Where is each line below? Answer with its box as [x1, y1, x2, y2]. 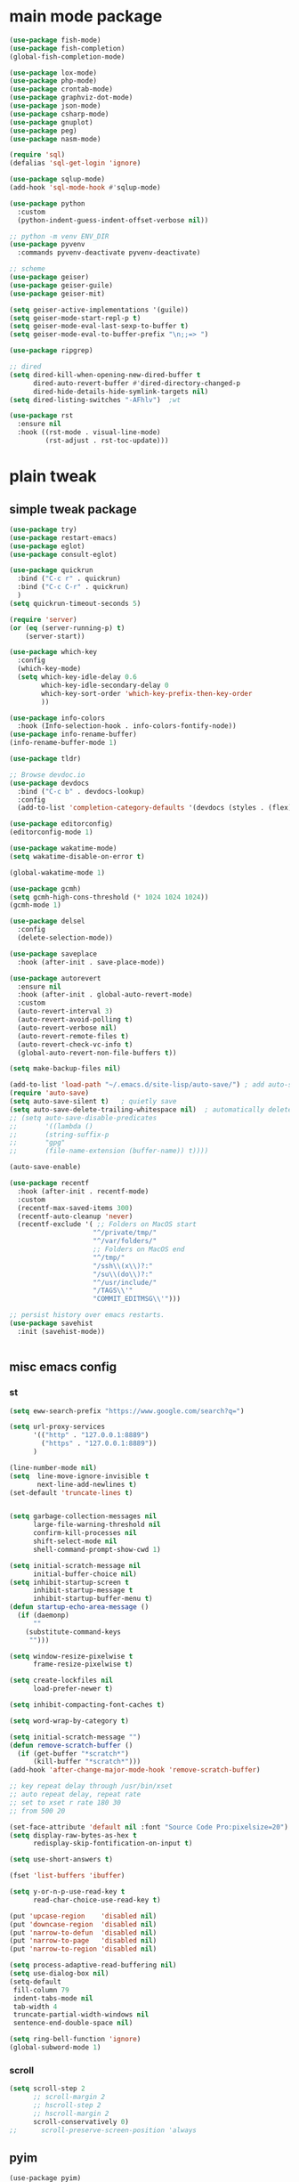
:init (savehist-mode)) [17, 1327, 105, 1336]
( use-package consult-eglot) [9, 550, 117, 559]
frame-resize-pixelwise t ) [32, 1660, 133, 1669]
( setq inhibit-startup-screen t [9, 1578, 129, 1587]
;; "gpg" [9, 1138, 66, 1147]
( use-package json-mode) [9, 101, 101, 110]
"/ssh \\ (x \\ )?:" [93, 1261, 153, 1270]
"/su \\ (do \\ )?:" [93, 1270, 153, 1279]
